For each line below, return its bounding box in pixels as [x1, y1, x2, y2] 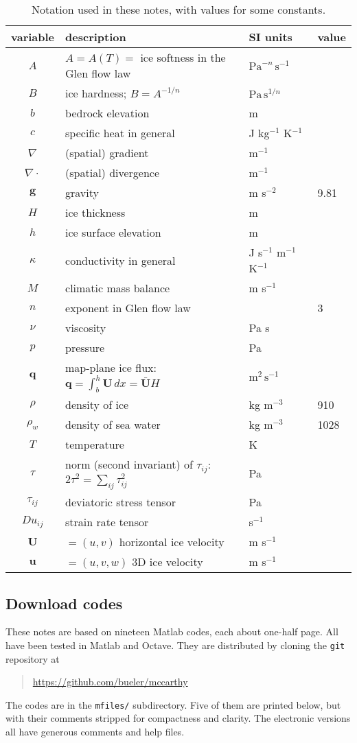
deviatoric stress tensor [65, 494, 176, 510]
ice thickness [65, 204, 126, 220]
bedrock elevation [65, 105, 150, 121]
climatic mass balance [65, 280, 170, 296]
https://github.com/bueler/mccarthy [32, 674, 188, 689]
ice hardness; [65, 85, 127, 101]
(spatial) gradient [65, 145, 149, 161]
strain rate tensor [65, 514, 149, 530]
